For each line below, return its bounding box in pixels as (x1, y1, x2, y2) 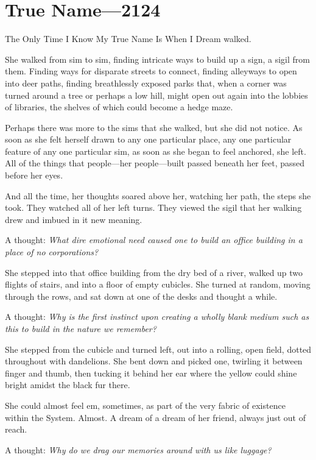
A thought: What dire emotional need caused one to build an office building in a (5, 233, 303, 246)
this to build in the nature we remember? (5, 322, 156, 334)
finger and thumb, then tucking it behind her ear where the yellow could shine (5, 366, 297, 379)
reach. (5, 423, 27, 436)
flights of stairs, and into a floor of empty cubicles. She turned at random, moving (5, 278, 311, 291)
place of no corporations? (5, 246, 99, 258)
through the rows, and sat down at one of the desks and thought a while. (5, 289, 278, 302)
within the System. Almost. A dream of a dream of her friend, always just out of (5, 411, 306, 423)
